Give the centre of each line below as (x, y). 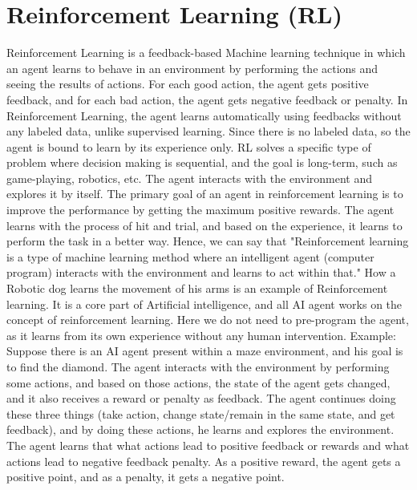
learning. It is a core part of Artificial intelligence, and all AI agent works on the (204, 304)
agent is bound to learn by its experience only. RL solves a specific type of (189, 146)
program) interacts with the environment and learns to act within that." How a (201, 272)
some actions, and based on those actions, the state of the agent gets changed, (198, 382)
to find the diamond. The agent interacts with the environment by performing (198, 366)
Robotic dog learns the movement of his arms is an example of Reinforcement (197, 288)
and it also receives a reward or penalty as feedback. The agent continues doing (201, 398)
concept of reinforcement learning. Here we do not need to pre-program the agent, (208, 320)
